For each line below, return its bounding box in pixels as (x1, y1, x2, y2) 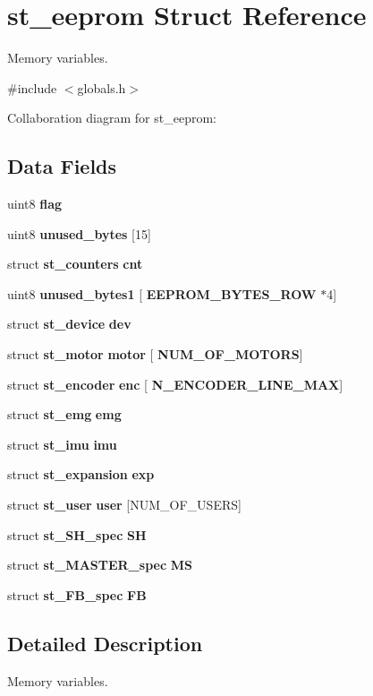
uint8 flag (7, 194, 63, 213)
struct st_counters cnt (7, 254, 143, 273)
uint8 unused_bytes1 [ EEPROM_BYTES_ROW (7, 284, 317, 303)
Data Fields (7, 152, 117, 180)
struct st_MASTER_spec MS (7, 555, 192, 574)
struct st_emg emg (7, 405, 122, 424)
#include (7, 78, 57, 97)
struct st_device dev (7, 314, 131, 333)
